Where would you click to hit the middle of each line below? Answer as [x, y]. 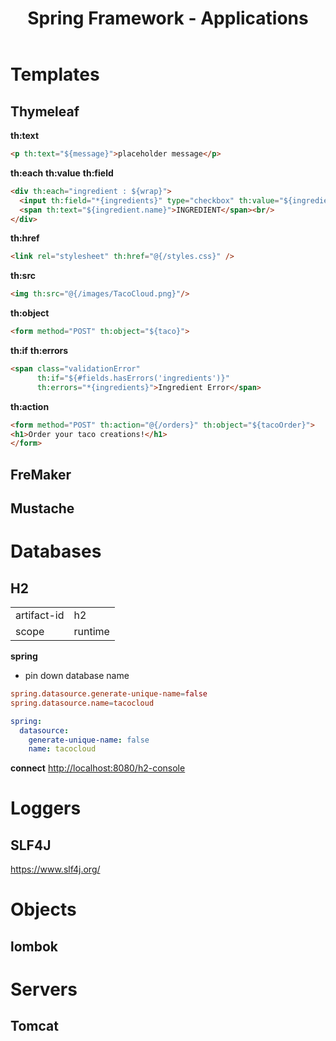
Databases [56, 551]
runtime [91, 632]
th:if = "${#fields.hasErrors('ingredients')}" [133, 378]
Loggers [46, 808]
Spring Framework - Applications [168, 18]
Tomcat [34, 1026]
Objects [43, 909]
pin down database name [77, 676]
